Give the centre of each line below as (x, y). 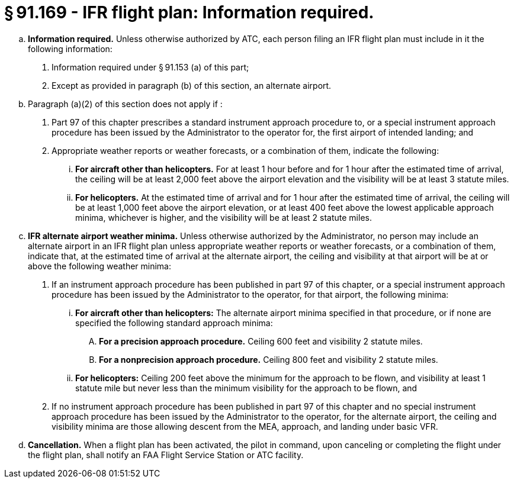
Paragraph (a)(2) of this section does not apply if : (125, 104)
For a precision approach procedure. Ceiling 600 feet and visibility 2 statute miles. (261, 341)
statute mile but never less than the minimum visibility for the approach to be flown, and (246, 388)
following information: (70, 49)
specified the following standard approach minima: (174, 323)
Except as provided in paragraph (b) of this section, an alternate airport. (192, 85)
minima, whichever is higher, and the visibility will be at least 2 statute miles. (224, 217)
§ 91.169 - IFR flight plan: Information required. (189, 12)
